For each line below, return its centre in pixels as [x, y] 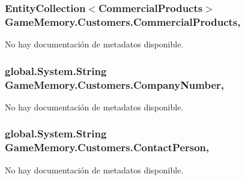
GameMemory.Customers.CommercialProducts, [123, 21]
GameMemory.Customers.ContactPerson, [107, 147]
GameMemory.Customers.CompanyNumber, [115, 84]
